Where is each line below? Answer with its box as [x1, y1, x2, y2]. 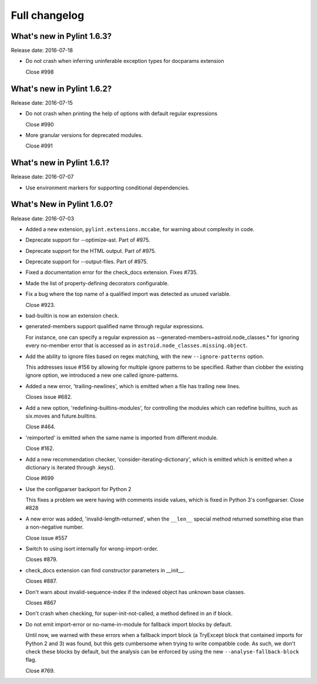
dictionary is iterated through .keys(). [25, 463, 115, 471]
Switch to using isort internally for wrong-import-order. [25, 545, 158, 552]
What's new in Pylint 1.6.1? [11, 158, 110, 168]
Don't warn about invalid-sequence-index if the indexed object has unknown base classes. [25, 588, 246, 595]
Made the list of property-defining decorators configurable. [25, 279, 170, 286]
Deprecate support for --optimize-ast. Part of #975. [25, 236, 150, 243]
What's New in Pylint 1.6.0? [11, 199, 113, 209]
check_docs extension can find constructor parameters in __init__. [25, 566, 185, 573]
